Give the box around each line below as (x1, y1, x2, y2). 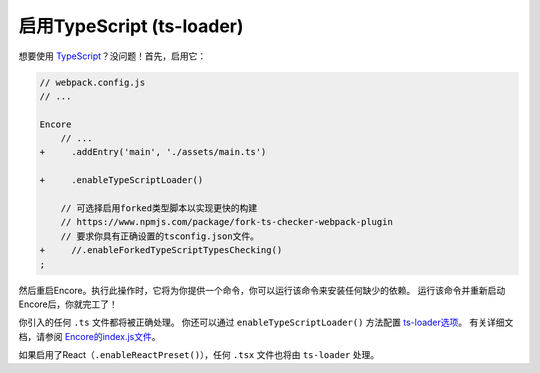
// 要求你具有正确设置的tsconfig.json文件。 (60, 230, 260, 242)
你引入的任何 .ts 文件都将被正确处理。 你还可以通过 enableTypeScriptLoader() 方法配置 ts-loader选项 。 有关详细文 (18, 316, 514, 329)
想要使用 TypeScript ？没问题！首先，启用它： (18, 50, 207, 62)
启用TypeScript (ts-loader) (18, 15, 244, 37)
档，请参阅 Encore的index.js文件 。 (18, 330, 161, 342)
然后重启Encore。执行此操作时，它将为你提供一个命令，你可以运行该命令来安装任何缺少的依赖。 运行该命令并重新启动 (18, 284, 506, 296)
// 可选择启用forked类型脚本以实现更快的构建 (60, 203, 258, 214)
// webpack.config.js (39, 76, 146, 88)
